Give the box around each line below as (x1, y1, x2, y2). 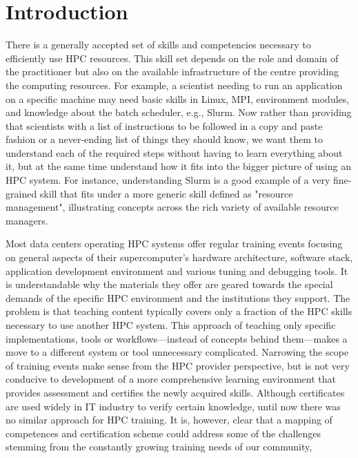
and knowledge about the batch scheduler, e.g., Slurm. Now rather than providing (6, 105, 352, 120)
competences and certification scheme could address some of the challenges (6, 426, 321, 440)
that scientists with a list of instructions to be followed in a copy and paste (6, 118, 323, 133)
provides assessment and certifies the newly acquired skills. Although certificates (6, 385, 345, 399)
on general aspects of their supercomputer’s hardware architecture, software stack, (6, 250, 353, 265)
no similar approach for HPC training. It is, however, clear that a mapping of (6, 412, 332, 427)
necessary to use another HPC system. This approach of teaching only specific (6, 318, 336, 332)
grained (6, 186, 37, 200)
